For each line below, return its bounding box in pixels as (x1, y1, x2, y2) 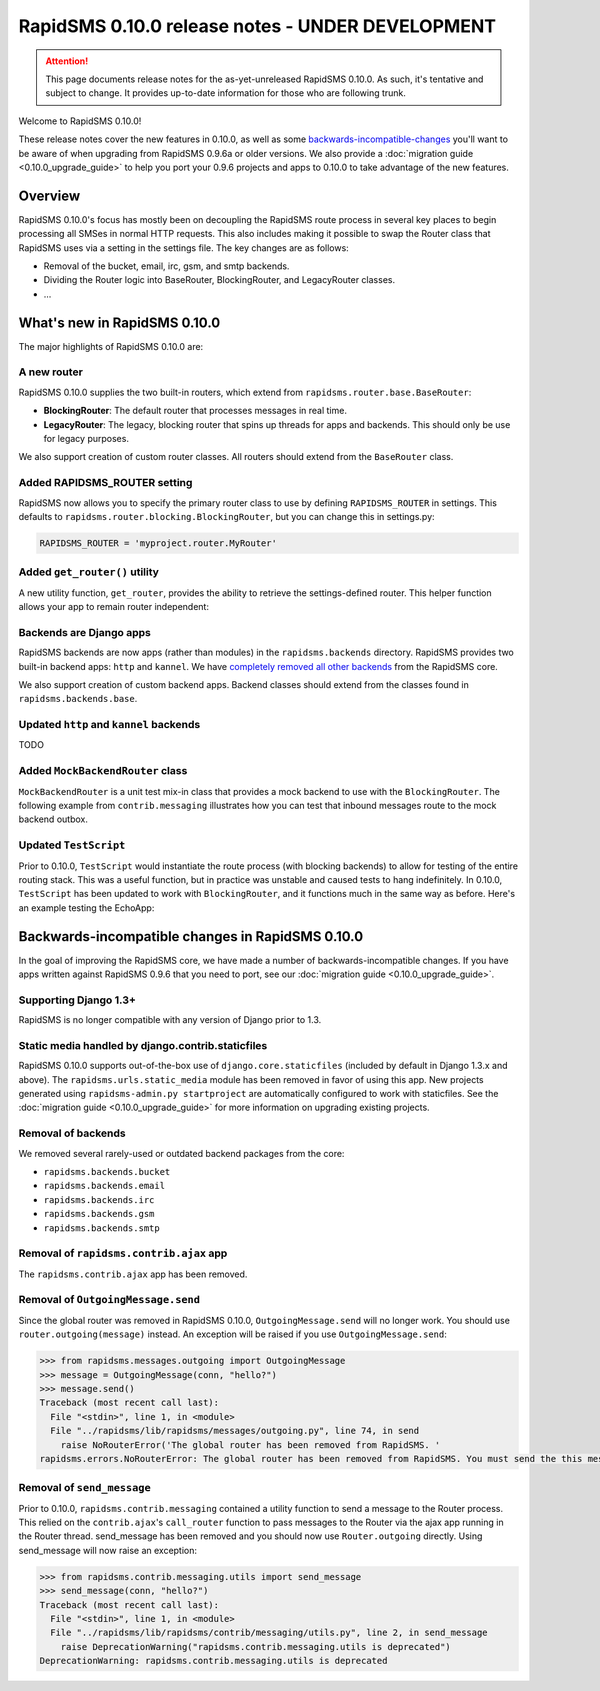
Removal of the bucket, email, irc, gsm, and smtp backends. (43, 260, 290, 272)
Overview (18, 187, 81, 204)
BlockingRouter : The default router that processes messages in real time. (43, 405, 347, 417)
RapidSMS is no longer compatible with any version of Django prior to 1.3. (18, 1014, 322, 1026)
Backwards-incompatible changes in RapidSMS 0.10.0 (18, 928, 364, 945)
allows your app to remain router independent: (18, 601, 210, 612)
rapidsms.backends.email (43, 1180, 165, 1192)
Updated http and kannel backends (18, 718, 201, 732)
